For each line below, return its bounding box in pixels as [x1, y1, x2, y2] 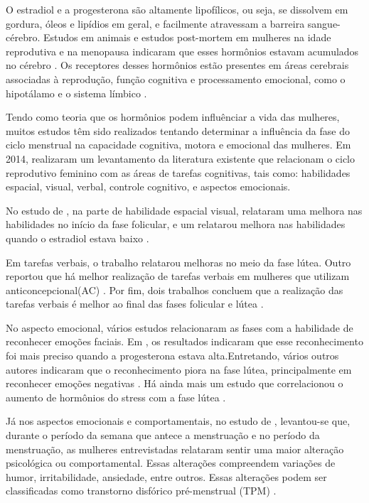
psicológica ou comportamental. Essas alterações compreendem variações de [6, 455, 336, 470]
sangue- [307, 16, 341, 31]
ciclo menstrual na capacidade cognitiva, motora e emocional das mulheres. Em [6, 137, 351, 152]
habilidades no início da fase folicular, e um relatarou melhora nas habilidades [6, 217, 346, 232]
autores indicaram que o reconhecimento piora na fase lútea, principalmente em [6, 362, 352, 377]
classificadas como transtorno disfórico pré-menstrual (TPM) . [6, 483, 277, 498]
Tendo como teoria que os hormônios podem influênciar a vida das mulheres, [6, 109, 340, 124]
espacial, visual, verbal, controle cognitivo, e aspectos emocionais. [6, 179, 291, 194]
